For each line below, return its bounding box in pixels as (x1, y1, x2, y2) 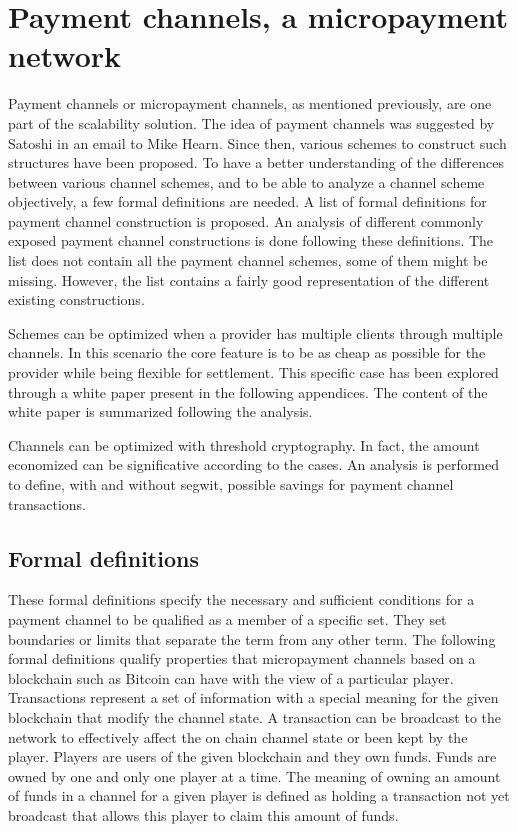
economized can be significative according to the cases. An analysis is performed (8, 454, 499, 475)
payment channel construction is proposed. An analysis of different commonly (8, 210, 484, 231)
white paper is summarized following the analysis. (8, 401, 313, 422)
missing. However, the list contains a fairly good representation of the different (8, 269, 490, 290)
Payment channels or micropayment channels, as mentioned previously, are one (8, 93, 492, 114)
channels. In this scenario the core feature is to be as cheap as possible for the (8, 342, 486, 363)
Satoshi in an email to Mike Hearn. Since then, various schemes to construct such (8, 132, 507, 153)
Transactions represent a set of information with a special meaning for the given (8, 687, 499, 708)
